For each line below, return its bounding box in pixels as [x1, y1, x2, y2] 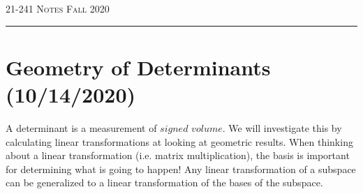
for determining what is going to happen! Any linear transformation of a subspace [6, 161, 356, 176]
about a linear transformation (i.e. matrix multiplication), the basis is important [6, 148, 350, 163]
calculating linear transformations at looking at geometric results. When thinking [6, 134, 353, 149]
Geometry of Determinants [6, 52, 271, 81]
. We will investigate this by [222, 120, 342, 135]
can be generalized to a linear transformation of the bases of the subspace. [6, 175, 323, 190]
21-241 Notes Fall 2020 [6, 1, 110, 15]
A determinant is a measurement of [6, 120, 157, 135]
